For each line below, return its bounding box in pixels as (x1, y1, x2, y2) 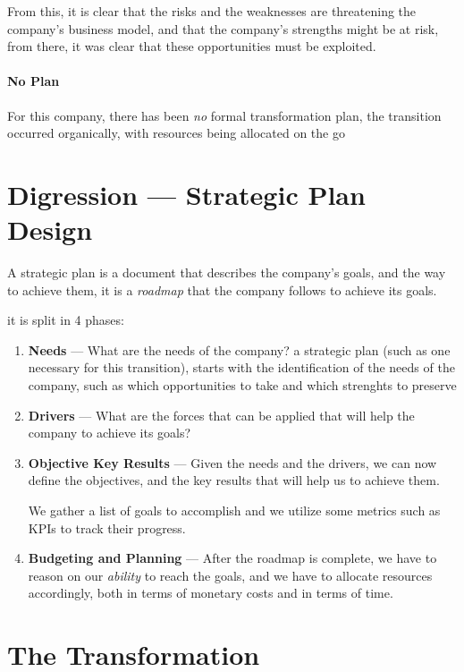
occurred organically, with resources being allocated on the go (7, 123, 345, 142)
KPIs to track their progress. (28, 518, 186, 537)
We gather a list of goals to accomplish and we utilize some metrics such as (28, 501, 441, 520)
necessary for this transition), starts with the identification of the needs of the (28, 358, 455, 377)
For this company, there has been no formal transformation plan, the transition (7, 106, 442, 124)
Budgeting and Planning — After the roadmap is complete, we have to (28, 549, 437, 567)
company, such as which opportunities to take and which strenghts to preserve (28, 376, 457, 395)
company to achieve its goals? (28, 423, 191, 442)
